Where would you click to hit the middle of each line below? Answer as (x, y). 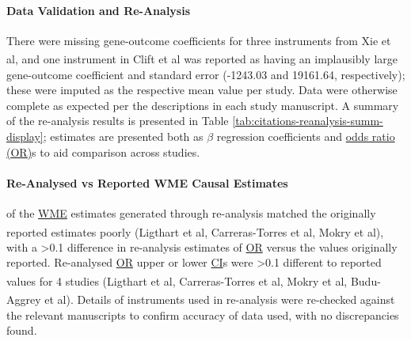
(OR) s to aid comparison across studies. (103, 152)
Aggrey (24, 299)
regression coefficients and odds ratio (306, 136)
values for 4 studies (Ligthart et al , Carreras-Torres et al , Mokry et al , (177, 280)
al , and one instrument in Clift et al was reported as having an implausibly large (202, 59)
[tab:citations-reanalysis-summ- (308, 121)
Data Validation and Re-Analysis (99, 10)
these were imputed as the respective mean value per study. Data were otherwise (202, 90)
